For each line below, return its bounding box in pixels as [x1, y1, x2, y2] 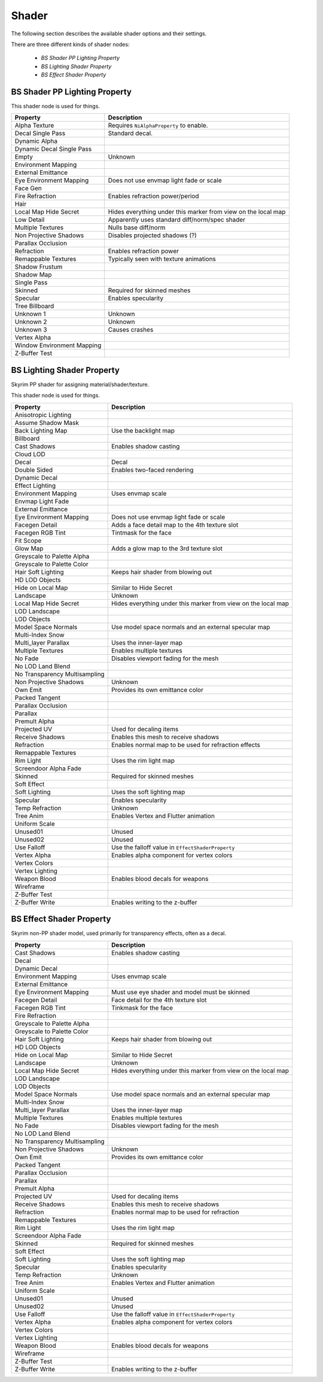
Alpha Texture [14, 122, 54, 130]
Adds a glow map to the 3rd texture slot [111, 544, 223, 552]
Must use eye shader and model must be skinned [111, 988, 251, 996]
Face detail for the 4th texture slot [111, 995, 207, 1004]
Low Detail [14, 215, 45, 224]
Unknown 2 [14, 318, 47, 326]
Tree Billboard [14, 302, 54, 311]
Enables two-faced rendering [111, 466, 194, 474]
